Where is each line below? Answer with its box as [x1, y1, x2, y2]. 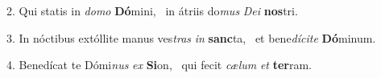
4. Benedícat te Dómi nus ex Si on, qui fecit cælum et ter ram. [6, 56, 312, 73]
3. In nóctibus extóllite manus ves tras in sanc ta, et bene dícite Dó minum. [6, 29, 376, 46]
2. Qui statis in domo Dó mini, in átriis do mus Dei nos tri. [6, 2, 298, 18]
